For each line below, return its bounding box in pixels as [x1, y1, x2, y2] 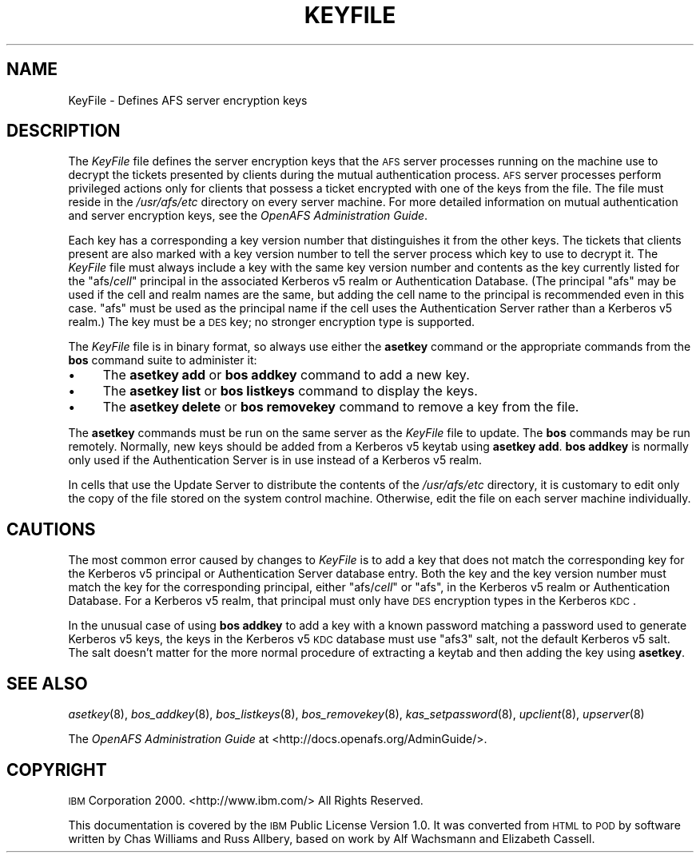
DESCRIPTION [6, 121, 121, 141]
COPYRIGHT [6, 759, 107, 780]
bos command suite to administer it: [68, 353, 257, 368]
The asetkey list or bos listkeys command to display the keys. [102, 383, 478, 400]
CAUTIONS [6, 519, 96, 539]
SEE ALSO [6, 673, 88, 694]
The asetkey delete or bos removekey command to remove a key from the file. [102, 399, 579, 416]
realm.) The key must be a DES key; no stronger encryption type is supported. [68, 315, 475, 329]
